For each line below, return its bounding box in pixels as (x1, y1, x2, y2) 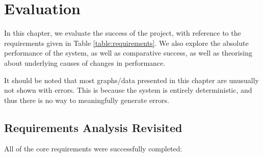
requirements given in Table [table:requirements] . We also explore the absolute (4, 37, 249, 48)
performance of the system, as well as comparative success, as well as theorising (4, 47, 252, 58)
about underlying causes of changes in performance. (4, 57, 166, 68)
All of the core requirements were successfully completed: (4, 143, 182, 154)
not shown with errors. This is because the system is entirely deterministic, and (4, 85, 252, 95)
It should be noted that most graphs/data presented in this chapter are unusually (4, 74, 259, 85)
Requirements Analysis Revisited (4, 119, 182, 135)
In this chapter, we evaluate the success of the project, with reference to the (4, 28, 241, 38)
